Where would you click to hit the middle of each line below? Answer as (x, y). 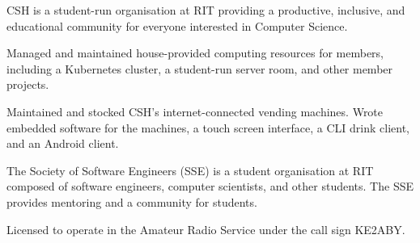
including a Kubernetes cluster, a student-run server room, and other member (200, 68)
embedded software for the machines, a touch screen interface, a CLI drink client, (208, 127)
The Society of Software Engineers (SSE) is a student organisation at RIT (190, 170)
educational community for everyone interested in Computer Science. (177, 25)
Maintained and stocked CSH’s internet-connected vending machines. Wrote (195, 111)
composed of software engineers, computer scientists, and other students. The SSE (210, 186)
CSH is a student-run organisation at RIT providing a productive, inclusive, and (206, 10)
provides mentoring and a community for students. (132, 201)
